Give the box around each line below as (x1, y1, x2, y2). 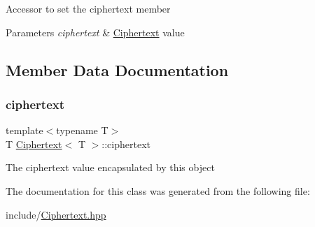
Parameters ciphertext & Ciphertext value (6, 24, 185, 39)
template (6, 123, 43, 138)
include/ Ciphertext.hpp (6, 207, 106, 221)
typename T (56, 123, 108, 138)
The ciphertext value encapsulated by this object (6, 160, 215, 175)
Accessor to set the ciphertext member (6, 1, 171, 15)
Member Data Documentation (6, 59, 229, 80)
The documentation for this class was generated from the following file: (6, 183, 310, 198)
